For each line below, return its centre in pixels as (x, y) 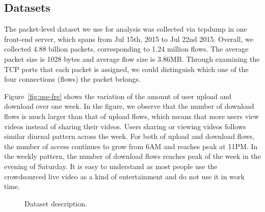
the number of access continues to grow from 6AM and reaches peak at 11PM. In (131, 146)
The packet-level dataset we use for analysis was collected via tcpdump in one (126, 29)
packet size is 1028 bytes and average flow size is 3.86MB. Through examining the (132, 58)
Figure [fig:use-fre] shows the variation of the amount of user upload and (118, 96)
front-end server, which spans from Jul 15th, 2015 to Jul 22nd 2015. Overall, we (129, 39)
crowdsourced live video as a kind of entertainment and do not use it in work (124, 176)
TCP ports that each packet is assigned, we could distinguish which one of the (126, 69)
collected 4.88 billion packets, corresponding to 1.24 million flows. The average (126, 49)
